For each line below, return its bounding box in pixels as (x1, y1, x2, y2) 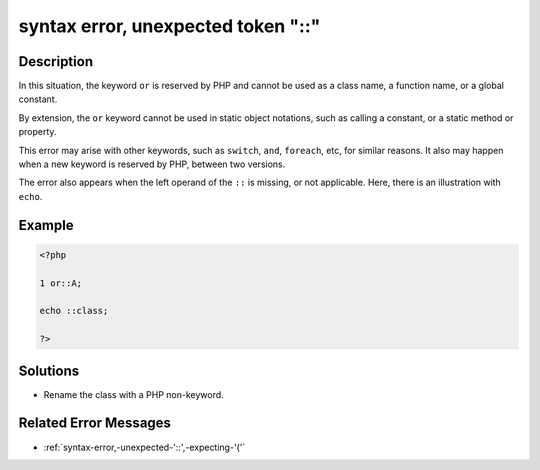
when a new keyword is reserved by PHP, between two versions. (18, 158, 286, 170)
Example (18, 216, 74, 234)
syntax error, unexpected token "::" (18, 15, 321, 37)
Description (18, 53, 94, 70)
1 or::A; (39, 277, 83, 289)
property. (18, 126, 57, 138)
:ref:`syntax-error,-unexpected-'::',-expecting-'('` (43, 441, 246, 453)
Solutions (18, 362, 80, 379)
